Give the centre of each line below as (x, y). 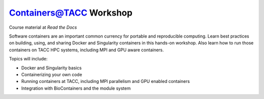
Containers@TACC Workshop (71, 13)
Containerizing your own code (52, 74)
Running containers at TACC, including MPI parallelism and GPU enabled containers (106, 81)
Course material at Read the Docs (43, 27)
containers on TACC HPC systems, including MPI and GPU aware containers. (86, 50)
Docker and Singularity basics (51, 68)
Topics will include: (28, 59)
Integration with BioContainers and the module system (76, 88)
